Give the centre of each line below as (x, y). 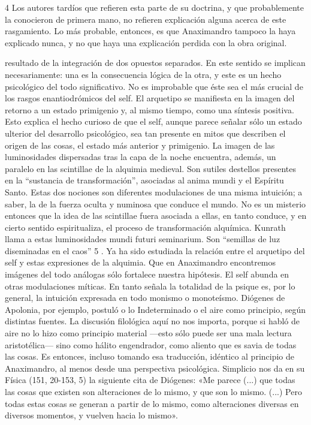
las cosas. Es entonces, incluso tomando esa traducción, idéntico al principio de (150, 356)
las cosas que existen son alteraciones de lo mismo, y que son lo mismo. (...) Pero (153, 391)
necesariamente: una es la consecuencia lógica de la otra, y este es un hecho (143, 74)
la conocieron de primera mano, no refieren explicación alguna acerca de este (146, 19)
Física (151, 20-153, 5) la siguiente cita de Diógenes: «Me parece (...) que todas (150, 380)
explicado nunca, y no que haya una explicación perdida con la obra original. (146, 42)
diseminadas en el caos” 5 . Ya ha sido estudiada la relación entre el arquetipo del (155, 250)
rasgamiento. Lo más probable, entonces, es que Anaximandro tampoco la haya (150, 31)
